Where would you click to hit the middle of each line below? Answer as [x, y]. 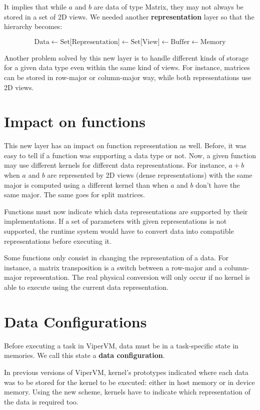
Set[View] [145, 42]
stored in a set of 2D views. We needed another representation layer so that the [129, 16]
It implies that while [35, 7]
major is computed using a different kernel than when [86, 184]
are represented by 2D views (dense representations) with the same [150, 175]
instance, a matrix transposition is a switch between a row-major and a [113, 267]
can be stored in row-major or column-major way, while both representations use [128, 77]
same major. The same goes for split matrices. [75, 194]
